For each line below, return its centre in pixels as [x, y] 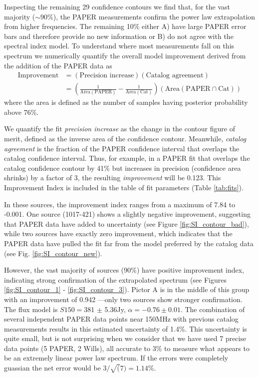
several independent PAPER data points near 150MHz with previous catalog [121, 319]
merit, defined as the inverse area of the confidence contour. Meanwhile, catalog [125, 138]
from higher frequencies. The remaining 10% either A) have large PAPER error [125, 26]
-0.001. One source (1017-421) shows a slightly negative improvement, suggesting [127, 214]
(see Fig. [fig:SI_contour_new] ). [53, 253]
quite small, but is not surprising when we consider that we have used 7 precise [125, 338]
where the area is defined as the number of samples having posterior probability [126, 102]
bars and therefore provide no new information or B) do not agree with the [119, 36]
